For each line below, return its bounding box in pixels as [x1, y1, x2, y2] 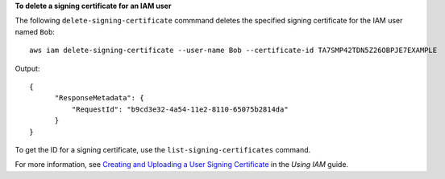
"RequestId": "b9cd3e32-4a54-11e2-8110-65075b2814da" [71, 104, 289, 114]
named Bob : [15, 26, 56, 36]
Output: [15, 63, 40, 73]
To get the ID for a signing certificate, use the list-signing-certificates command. [15, 144, 311, 154]
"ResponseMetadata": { [54, 93, 144, 103]
